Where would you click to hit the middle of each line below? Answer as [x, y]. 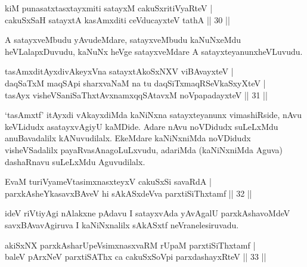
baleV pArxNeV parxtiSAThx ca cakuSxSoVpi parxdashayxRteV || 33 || [136, 257]
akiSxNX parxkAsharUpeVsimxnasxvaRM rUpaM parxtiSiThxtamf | [130, 245]
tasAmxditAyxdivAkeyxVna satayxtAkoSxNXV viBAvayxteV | [119, 71]
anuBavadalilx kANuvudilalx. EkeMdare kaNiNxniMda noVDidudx [128, 138]
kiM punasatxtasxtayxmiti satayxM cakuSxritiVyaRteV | [109, 8]
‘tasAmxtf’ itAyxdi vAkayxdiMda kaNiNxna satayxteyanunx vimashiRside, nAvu [153, 115]
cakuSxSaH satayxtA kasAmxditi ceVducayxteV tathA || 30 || [117, 19]
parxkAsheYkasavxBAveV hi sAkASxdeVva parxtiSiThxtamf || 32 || [128, 193]
